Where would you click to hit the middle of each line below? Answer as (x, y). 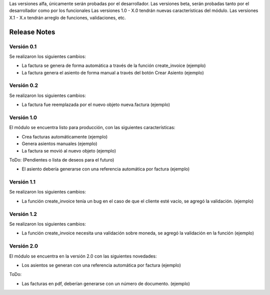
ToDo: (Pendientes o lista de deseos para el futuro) (62, 159)
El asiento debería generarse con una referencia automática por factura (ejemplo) (106, 169)
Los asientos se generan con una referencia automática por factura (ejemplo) (101, 265)
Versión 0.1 (23, 46)
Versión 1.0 (23, 117)
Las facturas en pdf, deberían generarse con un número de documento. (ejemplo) (106, 283)
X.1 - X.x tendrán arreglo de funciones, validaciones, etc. (67, 17)
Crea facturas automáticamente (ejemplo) (65, 136)
